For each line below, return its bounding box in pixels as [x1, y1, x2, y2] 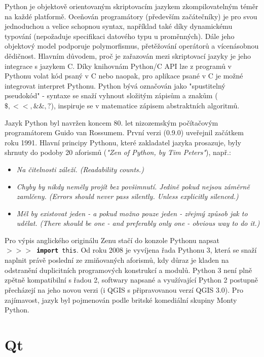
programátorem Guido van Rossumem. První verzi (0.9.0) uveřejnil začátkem [5, 127, 244, 138]
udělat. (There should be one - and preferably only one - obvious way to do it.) [16, 218, 260, 228]
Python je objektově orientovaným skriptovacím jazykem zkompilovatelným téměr [5, 1, 258, 11]
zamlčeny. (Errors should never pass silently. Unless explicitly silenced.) [16, 191, 239, 202]
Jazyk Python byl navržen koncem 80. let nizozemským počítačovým [5, 117, 218, 128]
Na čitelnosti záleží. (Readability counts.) [16, 164, 144, 174]
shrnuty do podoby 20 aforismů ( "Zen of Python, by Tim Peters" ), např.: [5, 147, 231, 157]
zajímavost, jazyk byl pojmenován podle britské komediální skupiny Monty [5, 294, 237, 305]
